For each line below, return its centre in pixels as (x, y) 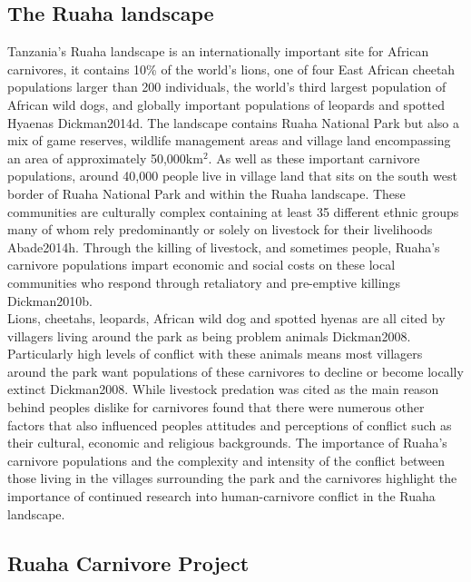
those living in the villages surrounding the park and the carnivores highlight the (232, 478)
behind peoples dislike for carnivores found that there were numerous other (216, 407)
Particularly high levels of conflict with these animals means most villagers (215, 354)
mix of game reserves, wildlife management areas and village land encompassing (229, 140)
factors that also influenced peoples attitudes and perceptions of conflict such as (230, 424)
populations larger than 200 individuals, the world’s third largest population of (227, 87)
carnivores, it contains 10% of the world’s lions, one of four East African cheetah (231, 69)
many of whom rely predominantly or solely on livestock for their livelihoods (220, 229)
